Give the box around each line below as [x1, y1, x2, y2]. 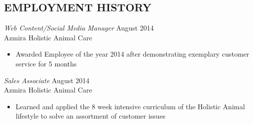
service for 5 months [15, 58, 77, 68]
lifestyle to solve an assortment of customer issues [15, 111, 166, 121]
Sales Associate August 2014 [4, 75, 90, 85]
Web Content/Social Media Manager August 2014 [4, 23, 154, 33]
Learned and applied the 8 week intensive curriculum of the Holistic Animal [15, 101, 245, 111]
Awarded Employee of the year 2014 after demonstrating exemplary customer [15, 49, 250, 59]
